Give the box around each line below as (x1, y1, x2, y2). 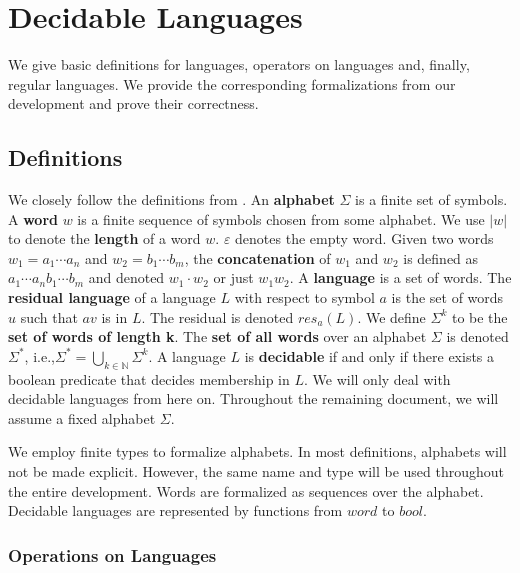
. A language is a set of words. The (289, 267, 512, 288)
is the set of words (391, 287, 504, 308)
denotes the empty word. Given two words (235, 228, 494, 249)
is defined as (403, 247, 479, 268)
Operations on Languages (8, 542, 217, 567)
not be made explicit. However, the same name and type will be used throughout (8, 461, 505, 482)
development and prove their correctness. (8, 93, 259, 114)
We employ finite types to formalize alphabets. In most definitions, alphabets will (8, 441, 507, 462)
